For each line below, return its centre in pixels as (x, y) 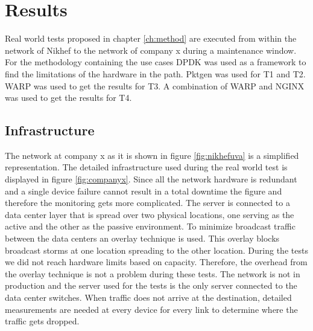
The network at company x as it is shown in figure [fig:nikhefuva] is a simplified (152, 155)
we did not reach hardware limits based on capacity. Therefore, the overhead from (156, 262)
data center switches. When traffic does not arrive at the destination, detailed (148, 297)
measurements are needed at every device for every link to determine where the (151, 309)
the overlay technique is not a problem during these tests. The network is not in (153, 273)
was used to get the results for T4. (68, 98)
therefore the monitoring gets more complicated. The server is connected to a (147, 203)
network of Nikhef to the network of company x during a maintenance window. (151, 50)
